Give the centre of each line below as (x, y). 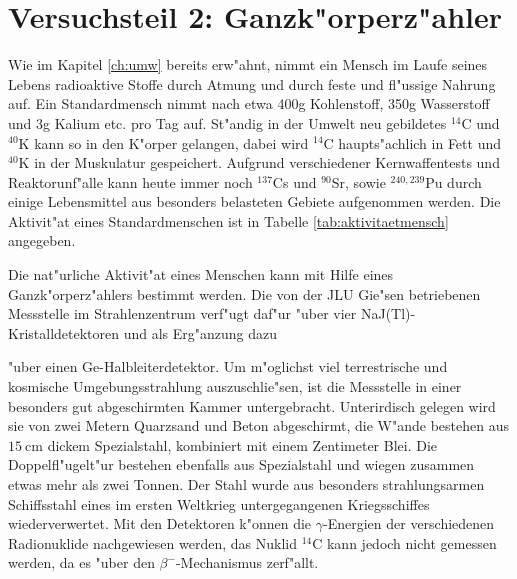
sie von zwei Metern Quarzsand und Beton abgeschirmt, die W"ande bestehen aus (258, 425)
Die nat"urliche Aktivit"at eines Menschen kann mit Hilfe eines (201, 274)
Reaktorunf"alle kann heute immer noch (130, 181)
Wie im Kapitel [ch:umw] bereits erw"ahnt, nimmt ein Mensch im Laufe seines (248, 64)
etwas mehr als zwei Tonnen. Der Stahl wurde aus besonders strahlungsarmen (246, 484)
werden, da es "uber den (81, 562)
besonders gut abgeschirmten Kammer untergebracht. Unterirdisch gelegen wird (252, 405)
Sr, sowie (358, 181)
